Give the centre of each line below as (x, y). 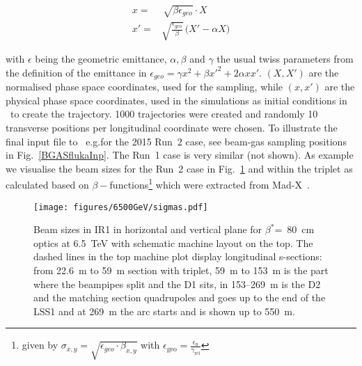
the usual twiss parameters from (285, 59)
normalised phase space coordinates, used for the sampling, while (144, 87)
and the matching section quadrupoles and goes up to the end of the (180, 297)
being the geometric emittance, (101, 59)
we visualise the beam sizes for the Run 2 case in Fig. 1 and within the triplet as (179, 168)
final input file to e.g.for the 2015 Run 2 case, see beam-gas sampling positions (176, 141)
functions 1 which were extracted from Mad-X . (210, 184)
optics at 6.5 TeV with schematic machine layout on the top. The (173, 242)
